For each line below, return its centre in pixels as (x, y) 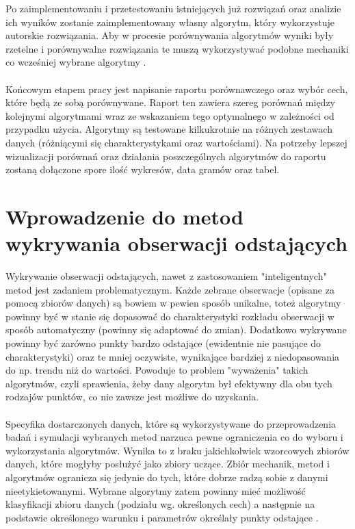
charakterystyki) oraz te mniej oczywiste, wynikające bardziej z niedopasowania (173, 356)
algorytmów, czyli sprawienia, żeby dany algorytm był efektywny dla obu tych (169, 383)
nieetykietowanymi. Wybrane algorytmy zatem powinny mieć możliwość (156, 490)
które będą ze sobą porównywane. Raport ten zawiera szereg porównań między (170, 102)
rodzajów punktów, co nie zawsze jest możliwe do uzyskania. (132, 397)
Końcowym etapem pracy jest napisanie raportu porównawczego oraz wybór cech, (177, 89)
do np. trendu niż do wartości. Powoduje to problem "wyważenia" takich (157, 370)
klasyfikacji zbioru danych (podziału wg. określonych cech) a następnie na (160, 504)
